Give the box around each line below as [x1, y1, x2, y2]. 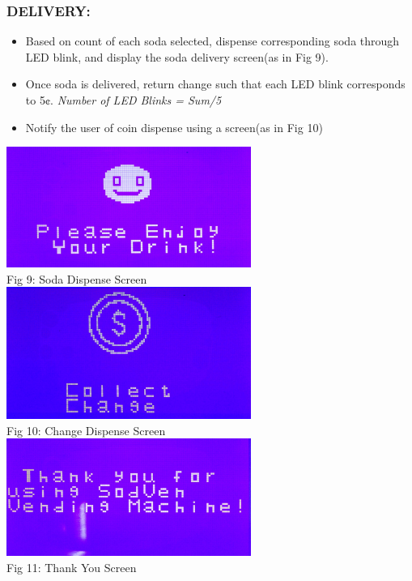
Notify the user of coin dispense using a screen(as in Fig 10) [25, 118, 323, 135]
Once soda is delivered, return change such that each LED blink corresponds [25, 75, 406, 92]
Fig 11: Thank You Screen [6, 558, 137, 575]
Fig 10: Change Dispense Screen [6, 421, 166, 438]
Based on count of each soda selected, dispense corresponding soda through [25, 32, 400, 49]
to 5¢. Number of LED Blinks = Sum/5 [25, 92, 222, 108]
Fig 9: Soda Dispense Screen [6, 270, 147, 287]
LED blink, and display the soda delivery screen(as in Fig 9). [25, 48, 329, 65]
